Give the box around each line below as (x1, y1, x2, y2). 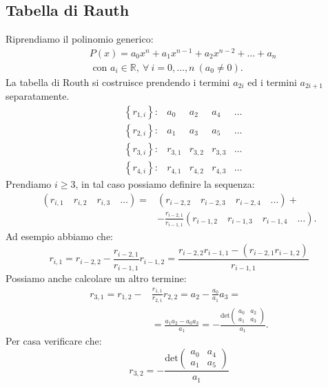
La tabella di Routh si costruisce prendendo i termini (6, 74, 230, 89)
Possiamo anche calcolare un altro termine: (6, 271, 187, 285)
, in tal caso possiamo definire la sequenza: (75, 177, 255, 191)
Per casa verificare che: (6, 334, 102, 348)
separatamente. (6, 89, 70, 103)
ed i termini (247, 74, 297, 89)
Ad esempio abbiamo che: (6, 229, 114, 244)
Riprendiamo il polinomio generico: (6, 32, 154, 46)
